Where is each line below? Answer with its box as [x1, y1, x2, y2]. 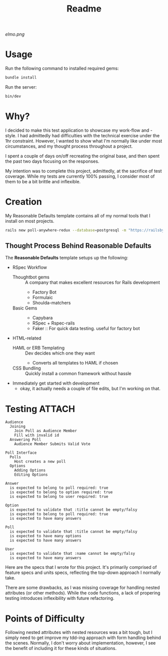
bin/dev [5, 94, 21, 99]
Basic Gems [12, 305, 37, 311]
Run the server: [5, 84, 37, 90]
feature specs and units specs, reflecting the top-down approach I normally [5, 569, 161, 576]
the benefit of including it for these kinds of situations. [5, 645, 116, 651]
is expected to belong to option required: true [9, 490, 113, 495]
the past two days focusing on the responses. [5, 158, 99, 164]
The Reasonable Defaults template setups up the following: [5, 255, 128, 261]
